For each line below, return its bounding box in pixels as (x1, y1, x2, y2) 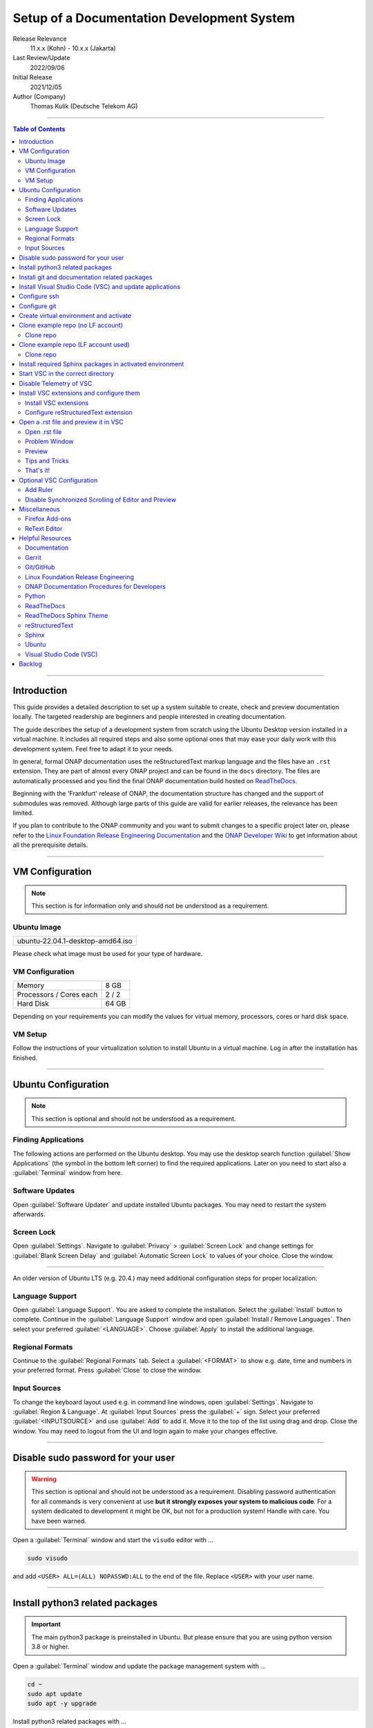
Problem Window (25, 438, 74, 446)
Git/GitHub (25, 563, 55, 572)
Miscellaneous (19, 505, 60, 513)
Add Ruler (25, 486, 53, 494)
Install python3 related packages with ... (12, 1718, 127, 1726)
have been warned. (31, 1516, 86, 1525)
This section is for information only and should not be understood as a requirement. (31, 901, 269, 910)
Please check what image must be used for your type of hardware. (12, 950, 203, 958)
